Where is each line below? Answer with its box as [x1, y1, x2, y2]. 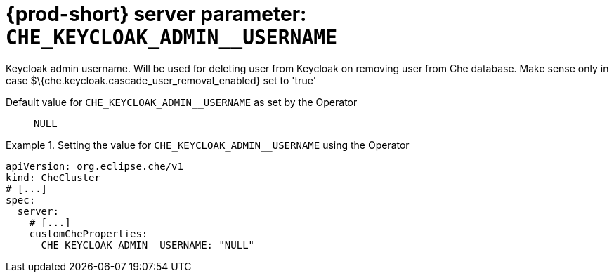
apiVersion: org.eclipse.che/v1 [6, 160, 183, 172]
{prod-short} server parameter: [6, 2, 307, 26]
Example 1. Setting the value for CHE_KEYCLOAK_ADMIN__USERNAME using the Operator [6, 138, 410, 151]
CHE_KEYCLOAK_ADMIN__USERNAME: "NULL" [41, 239, 255, 251]
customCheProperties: [29, 227, 148, 239]
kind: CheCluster [6, 171, 100, 183]
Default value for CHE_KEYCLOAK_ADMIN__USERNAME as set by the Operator [6, 95, 358, 108]
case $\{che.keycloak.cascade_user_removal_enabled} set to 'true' [6, 74, 316, 86]
